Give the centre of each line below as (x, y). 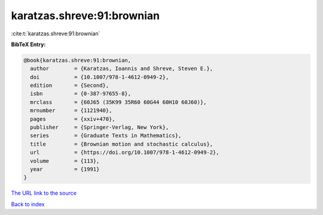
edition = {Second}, (70, 86)
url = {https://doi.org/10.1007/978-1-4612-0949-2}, (125, 152)
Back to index (28, 204)
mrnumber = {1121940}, (71, 110)
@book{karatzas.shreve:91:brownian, (77, 60)
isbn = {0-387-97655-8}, (81, 94)
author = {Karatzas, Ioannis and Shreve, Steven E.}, (122, 69)
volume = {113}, (65, 161)
